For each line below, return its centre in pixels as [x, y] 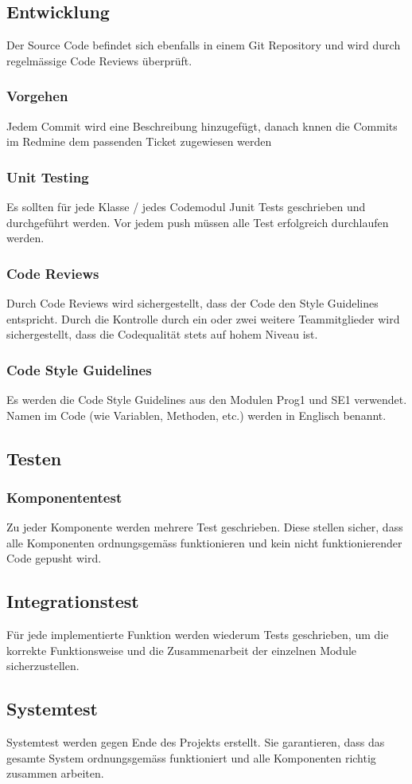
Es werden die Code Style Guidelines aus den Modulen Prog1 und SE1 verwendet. [207, 400]
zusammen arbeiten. [55, 773]
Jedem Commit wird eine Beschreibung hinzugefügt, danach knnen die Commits [202, 125]
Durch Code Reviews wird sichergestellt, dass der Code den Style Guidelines [192, 303]
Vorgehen [37, 96]
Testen [34, 458]
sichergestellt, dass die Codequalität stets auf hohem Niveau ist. [162, 334]
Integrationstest [73, 601]
